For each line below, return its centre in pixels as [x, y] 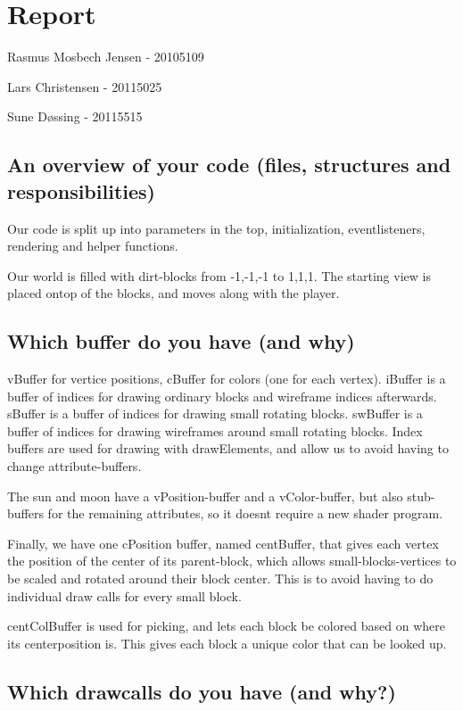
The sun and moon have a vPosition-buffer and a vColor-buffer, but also [205, 496]
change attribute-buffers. [74, 466]
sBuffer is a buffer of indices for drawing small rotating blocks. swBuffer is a [215, 413]
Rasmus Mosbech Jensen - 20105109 [106, 57]
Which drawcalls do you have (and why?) [202, 691]
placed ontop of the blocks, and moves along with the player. [174, 293]
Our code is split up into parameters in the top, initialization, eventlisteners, [216, 228]
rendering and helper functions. [93, 246]
